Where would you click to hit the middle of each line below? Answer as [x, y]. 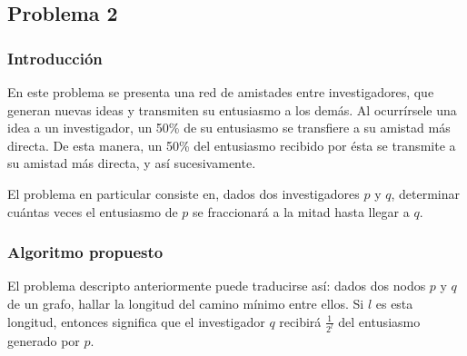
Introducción [55, 58]
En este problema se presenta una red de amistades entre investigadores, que [221, 92]
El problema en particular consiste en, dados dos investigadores [184, 193]
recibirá [300, 321]
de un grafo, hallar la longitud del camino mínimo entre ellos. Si [186, 303]
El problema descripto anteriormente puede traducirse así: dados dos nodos [217, 286]
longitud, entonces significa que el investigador [136, 321]
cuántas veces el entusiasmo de [93, 211]
